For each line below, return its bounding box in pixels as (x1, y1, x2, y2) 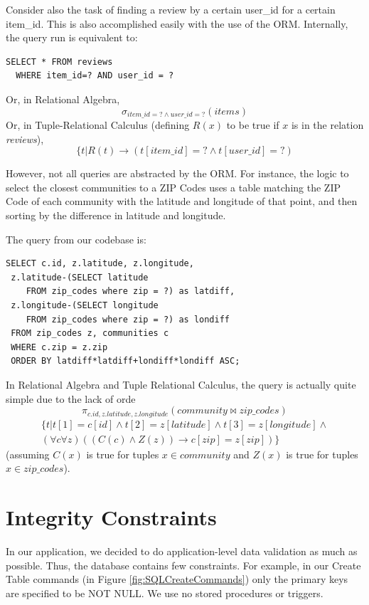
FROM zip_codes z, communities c (11, 328, 169, 339)
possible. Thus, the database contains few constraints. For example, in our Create (6, 557, 361, 572)
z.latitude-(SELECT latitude (11, 272, 149, 283)
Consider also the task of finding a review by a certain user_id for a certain (6, 2, 336, 16)
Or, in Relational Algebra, (6, 91, 120, 106)
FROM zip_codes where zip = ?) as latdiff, (26, 286, 235, 297)
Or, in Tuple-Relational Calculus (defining (6, 117, 190, 132)
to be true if (226, 117, 279, 132)
